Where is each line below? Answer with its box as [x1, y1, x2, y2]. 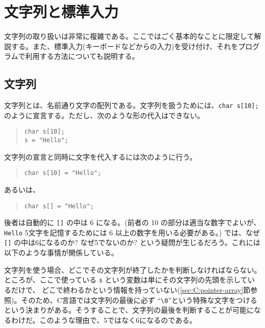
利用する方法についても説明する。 [25, 51, 139, 61]
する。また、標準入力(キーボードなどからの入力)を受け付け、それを [11, 40, 238, 51]
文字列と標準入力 [4, 1, 119, 22]
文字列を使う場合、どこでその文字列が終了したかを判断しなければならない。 [4, 264, 261, 275]
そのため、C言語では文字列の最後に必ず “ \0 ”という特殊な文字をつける [21, 294, 257, 305]
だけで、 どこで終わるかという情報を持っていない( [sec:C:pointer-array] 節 [11, 284, 251, 295]
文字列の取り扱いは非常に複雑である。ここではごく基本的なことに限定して [4, 31, 254, 41]
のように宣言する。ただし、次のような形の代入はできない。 [4, 110, 204, 120]
